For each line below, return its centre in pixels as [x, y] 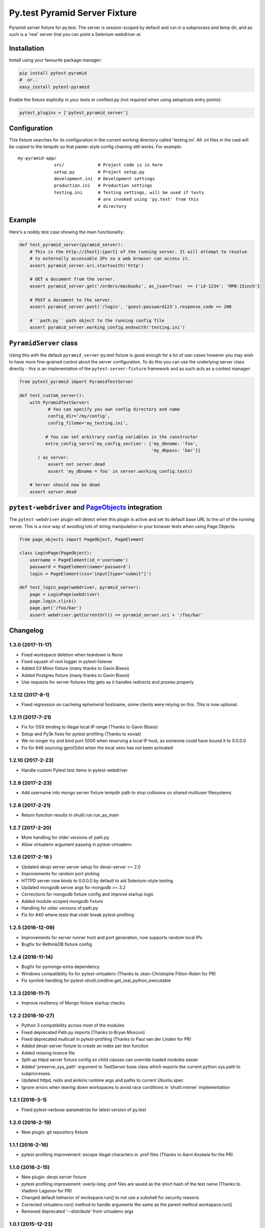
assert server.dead [53, 492]
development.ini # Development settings [105, 179]
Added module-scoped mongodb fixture [62, 901]
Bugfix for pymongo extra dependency [61, 967]
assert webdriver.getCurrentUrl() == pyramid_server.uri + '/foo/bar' [117, 615]
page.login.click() [53, 601]
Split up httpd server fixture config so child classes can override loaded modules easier [110, 1060]
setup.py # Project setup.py [99, 172]
